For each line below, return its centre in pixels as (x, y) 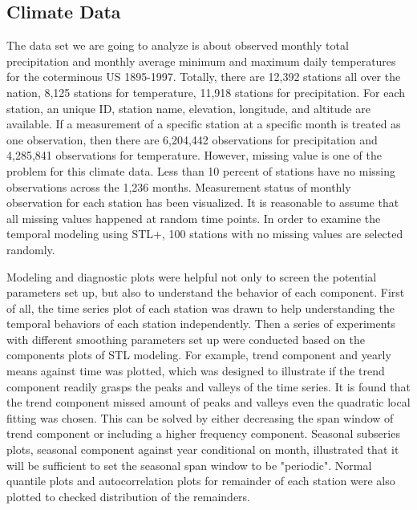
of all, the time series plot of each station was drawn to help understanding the (200, 308)
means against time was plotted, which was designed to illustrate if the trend (196, 371)
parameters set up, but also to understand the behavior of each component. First (206, 292)
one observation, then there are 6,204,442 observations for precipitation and (192, 139)
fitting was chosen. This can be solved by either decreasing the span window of (200, 417)
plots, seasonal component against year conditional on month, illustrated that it (203, 449)
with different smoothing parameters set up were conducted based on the (186, 339)
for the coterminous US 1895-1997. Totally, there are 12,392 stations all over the (204, 77)
